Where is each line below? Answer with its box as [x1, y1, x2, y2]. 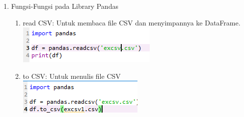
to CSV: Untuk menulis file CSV [23, 70, 121, 81]
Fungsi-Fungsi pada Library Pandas [11, 1, 118, 11]
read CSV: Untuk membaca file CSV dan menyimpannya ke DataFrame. [23, 17, 241, 27]
